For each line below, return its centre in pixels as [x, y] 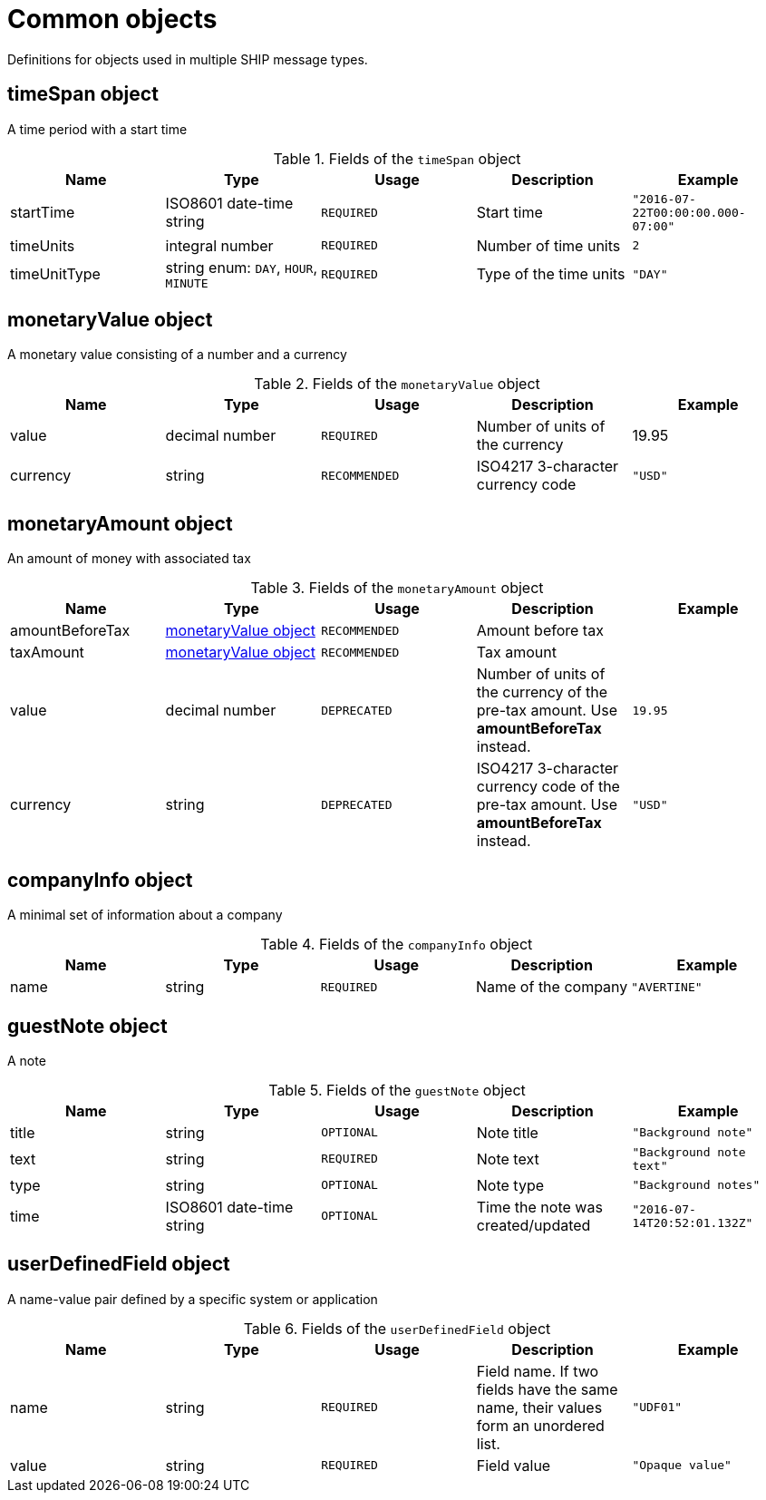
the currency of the [542, 692]
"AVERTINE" [667, 987]
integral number [219, 245]
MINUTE [187, 283]
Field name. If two [538, 1371]
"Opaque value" [682, 1466]
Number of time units [548, 245]
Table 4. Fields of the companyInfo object [397, 945]
